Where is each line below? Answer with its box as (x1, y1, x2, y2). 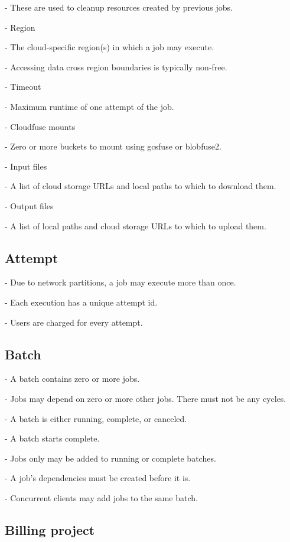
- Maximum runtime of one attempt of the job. (5, 100, 174, 112)
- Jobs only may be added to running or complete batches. (5, 452, 216, 464)
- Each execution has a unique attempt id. (5, 296, 158, 308)
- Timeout (5, 80, 41, 93)
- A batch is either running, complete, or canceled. (5, 412, 187, 424)
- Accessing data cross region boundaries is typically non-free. (5, 60, 227, 73)
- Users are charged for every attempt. (5, 316, 143, 328)
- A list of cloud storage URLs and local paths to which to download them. (5, 180, 276, 192)
